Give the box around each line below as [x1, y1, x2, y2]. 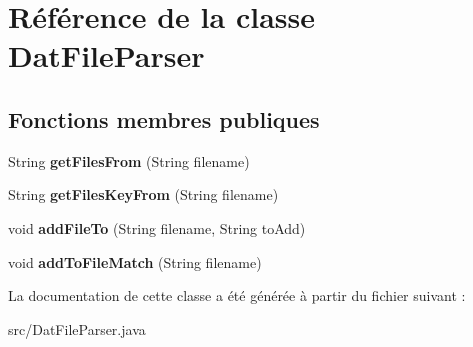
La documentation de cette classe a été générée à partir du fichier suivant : [8, 285, 466, 306]
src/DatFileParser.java [8, 318, 146, 339]
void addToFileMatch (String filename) [8, 251, 262, 272]
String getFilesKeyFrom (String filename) [8, 184, 279, 205]
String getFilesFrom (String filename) [8, 150, 250, 171]
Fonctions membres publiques [8, 103, 320, 134]
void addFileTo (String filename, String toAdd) [8, 217, 306, 238]
